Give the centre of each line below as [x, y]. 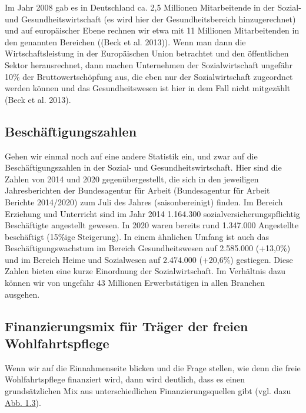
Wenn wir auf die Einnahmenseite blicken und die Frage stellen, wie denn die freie [153, 367]
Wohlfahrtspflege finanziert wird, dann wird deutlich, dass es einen [125, 379]
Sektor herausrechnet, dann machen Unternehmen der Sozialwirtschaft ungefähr [149, 64]
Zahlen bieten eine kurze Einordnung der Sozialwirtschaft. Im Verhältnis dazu [145, 271]
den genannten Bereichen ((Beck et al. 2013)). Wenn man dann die [125, 41]
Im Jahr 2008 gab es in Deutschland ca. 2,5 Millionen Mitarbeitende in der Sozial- [153, 7]
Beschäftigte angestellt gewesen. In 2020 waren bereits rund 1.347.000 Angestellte [152, 225]
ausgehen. [22, 294]
